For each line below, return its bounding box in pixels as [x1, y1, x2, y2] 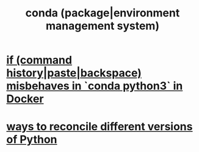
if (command [6, 54, 72, 67]
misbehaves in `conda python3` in [6, 79, 183, 93]
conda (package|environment [25, 6, 180, 20]
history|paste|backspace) [6, 66, 142, 80]
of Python [6, 133, 57, 147]
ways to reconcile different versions [6, 120, 193, 134]
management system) [45, 19, 160, 33]
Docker [6, 92, 44, 106]
